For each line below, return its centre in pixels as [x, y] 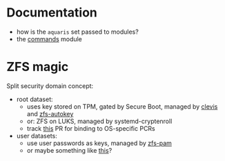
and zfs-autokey [50, 114]
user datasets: [37, 136]
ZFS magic [38, 67]
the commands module [49, 39]
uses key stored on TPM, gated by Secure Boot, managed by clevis [122, 106]
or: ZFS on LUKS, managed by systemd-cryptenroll [99, 121]
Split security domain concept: [50, 86]
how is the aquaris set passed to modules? [77, 32]
